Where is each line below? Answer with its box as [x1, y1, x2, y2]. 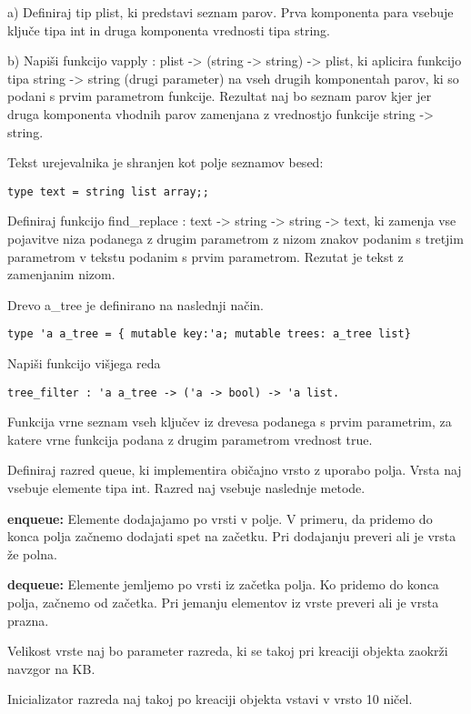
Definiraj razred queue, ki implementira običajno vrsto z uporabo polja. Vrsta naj [7, 460, 462, 479]
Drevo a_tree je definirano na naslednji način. [7, 295, 264, 314]
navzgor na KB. [7, 659, 95, 678]
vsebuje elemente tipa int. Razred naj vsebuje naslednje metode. [7, 478, 366, 498]
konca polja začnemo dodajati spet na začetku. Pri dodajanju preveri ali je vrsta [7, 527, 456, 546]
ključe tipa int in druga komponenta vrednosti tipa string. [7, 20, 330, 39]
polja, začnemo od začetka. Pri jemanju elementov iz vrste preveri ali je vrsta [7, 593, 439, 612]
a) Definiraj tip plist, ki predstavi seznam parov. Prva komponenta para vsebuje [7, 3, 454, 21]
